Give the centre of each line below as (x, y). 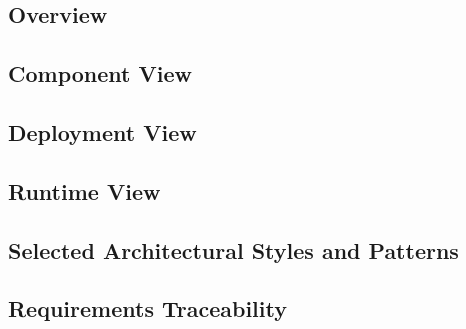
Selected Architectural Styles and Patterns (233, 249)
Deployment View (102, 131)
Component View (100, 73)
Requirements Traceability (147, 308)
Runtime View (84, 190)
